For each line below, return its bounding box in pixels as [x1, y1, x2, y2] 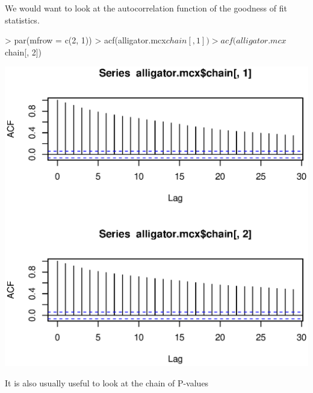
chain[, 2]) [5, 45, 42, 58]
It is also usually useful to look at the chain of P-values [5, 376, 209, 389]
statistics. [5, 13, 40, 26]
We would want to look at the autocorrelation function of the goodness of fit [5, 2, 287, 14]
